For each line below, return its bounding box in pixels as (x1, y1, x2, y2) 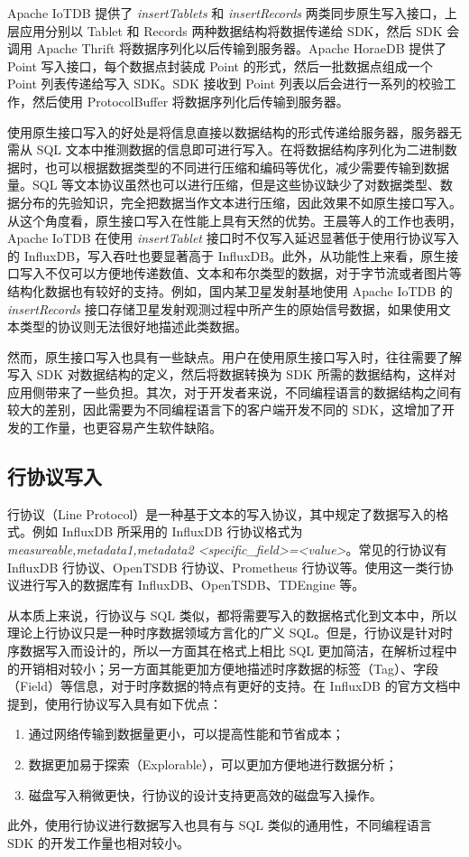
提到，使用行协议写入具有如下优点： (7, 694, 222, 713)
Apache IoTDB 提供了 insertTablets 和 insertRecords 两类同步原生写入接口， (7, 4, 445, 22)
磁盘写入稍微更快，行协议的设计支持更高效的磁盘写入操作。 (28, 785, 382, 804)
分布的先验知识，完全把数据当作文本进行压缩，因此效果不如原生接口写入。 (19, 192, 462, 211)
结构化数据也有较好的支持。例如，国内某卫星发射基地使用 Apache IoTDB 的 (7, 281, 453, 300)
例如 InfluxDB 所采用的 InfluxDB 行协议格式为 (32, 522, 303, 541)
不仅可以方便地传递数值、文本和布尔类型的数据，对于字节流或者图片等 (44, 264, 462, 283)
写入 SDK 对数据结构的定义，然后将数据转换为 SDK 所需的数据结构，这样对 (7, 365, 456, 384)
